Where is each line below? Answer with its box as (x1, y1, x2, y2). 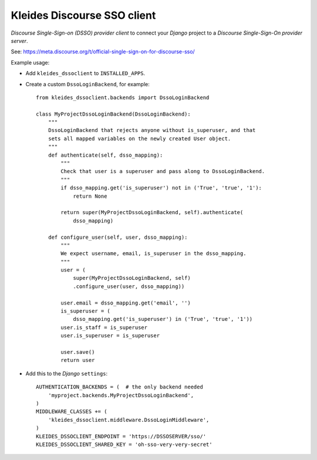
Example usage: (11, 59, 50, 66)
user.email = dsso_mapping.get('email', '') (60, 299, 191, 306)
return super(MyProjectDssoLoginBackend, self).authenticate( (60, 209, 244, 216)
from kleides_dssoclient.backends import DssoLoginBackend (36, 94, 210, 101)
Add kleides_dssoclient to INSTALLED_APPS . (25, 70, 146, 77)
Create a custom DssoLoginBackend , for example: (25, 80, 150, 87)
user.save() (60, 349, 95, 355)
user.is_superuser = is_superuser (60, 332, 160, 339)
